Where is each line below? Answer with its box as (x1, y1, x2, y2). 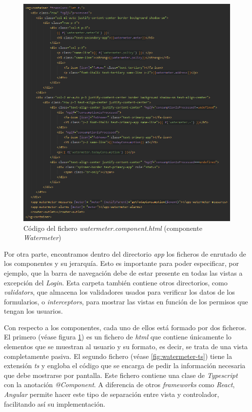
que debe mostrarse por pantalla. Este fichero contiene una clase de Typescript (4, 370, 238, 380)
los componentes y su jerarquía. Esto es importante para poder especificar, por (4, 258, 239, 268)
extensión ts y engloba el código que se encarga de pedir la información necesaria (4, 360, 246, 371)
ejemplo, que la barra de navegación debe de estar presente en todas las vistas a (4, 267, 243, 278)
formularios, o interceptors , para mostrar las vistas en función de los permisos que (4, 296, 248, 306)
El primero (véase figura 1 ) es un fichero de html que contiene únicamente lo (4, 332, 232, 342)
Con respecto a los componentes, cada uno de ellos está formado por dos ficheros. (4, 322, 247, 332)
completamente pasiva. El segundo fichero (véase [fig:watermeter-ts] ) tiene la (4, 351, 233, 361)
